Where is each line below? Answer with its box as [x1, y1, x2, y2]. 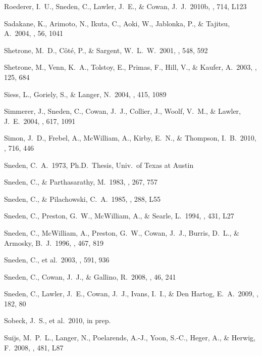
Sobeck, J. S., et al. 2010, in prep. [4, 315, 111, 326]
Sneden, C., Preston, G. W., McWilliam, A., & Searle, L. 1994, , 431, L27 [4, 210, 234, 221]
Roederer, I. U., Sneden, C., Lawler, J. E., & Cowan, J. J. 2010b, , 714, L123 [4, 1, 247, 11]
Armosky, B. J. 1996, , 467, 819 [4, 237, 103, 248]
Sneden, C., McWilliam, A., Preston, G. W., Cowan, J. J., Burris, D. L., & [4, 227, 239, 238]
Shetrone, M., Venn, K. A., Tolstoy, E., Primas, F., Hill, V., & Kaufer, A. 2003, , [4, 62, 257, 72]
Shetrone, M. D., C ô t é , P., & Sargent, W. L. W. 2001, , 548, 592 [4, 45, 208, 55]
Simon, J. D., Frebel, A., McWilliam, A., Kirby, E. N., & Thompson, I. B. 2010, [4, 132, 256, 143]
